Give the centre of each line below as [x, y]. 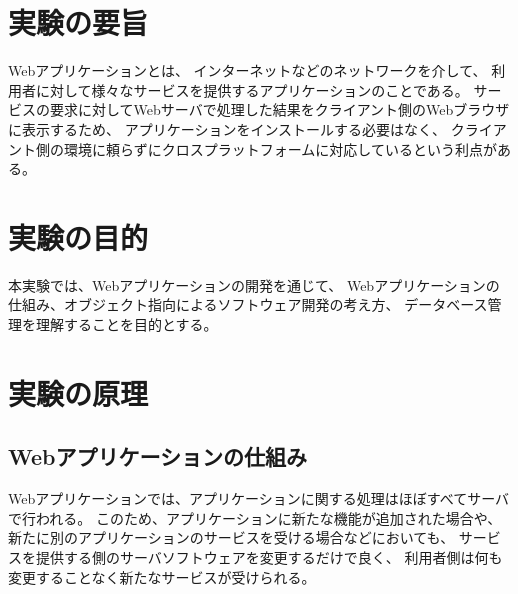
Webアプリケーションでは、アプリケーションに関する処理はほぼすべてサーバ [258, 498]
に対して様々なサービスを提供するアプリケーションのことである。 [252, 89]
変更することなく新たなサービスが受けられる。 [162, 576]
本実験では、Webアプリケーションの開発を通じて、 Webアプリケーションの [254, 284]
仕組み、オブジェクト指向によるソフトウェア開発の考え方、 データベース [248, 304]
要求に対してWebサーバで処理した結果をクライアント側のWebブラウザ [279, 109]
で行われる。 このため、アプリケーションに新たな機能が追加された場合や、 [255, 517]
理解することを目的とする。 [126, 324]
